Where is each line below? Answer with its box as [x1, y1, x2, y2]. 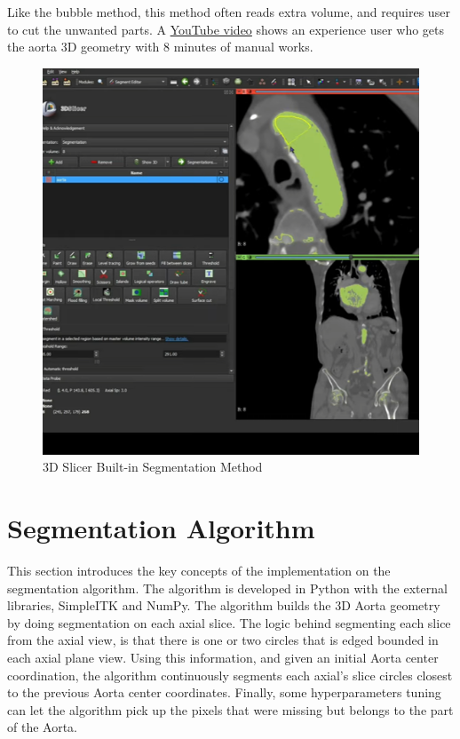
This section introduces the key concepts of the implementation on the [7, 561, 391, 580]
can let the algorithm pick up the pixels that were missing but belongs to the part [7, 700, 454, 719]
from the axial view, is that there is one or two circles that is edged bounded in [7, 631, 439, 649]
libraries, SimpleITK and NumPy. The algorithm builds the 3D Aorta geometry [7, 596, 440, 615]
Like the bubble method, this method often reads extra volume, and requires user [7, 3, 450, 20]
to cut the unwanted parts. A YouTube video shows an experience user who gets [7, 20, 445, 38]
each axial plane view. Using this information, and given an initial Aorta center [7, 648, 439, 667]
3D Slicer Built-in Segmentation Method [43, 457, 263, 476]
